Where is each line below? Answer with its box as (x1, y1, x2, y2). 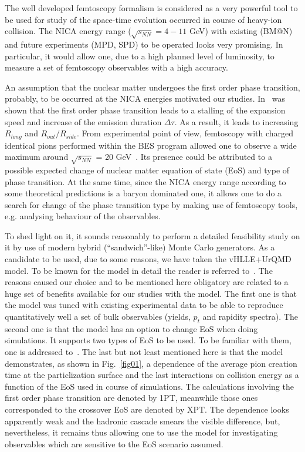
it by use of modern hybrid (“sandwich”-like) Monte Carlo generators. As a (5, 241, 275, 253)
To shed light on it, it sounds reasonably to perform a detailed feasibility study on (5, 229, 300, 242)
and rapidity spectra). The (202, 310, 298, 323)
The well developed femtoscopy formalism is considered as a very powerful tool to (5, 2, 298, 14)
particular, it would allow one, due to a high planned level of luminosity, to (5, 49, 274, 62)
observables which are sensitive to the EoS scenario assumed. (5, 437, 223, 450)
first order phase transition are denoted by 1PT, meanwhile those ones (5, 391, 258, 404)
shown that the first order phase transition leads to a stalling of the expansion (5, 103, 286, 116)
